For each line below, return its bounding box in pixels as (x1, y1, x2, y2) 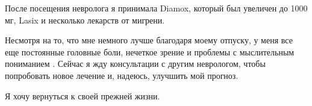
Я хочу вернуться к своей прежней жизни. (5, 89, 160, 102)
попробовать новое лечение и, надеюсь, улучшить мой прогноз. (5, 69, 239, 81)
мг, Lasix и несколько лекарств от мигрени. (5, 13, 165, 26)
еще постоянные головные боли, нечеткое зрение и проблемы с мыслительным (5, 45, 295, 58)
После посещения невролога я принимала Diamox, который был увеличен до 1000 (5, 2, 308, 14)
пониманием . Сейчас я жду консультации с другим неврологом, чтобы (5, 57, 266, 70)
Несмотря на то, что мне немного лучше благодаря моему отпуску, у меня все (5, 34, 293, 46)
